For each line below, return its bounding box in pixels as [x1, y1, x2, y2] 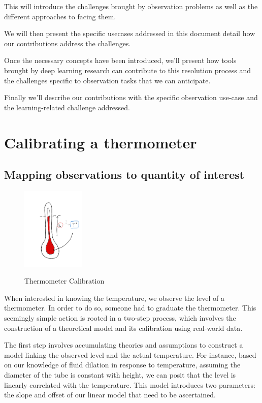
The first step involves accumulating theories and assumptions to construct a [4, 339, 243, 350]
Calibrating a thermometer [4, 132, 197, 152]
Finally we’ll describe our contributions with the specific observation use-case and [4, 92, 258, 103]
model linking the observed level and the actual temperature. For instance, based [4, 349, 256, 360]
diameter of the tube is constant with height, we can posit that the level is [4, 369, 236, 380]
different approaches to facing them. [4, 11, 116, 21]
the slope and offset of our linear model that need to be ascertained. [4, 389, 216, 400]
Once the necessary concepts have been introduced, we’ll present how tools [4, 55, 237, 66]
